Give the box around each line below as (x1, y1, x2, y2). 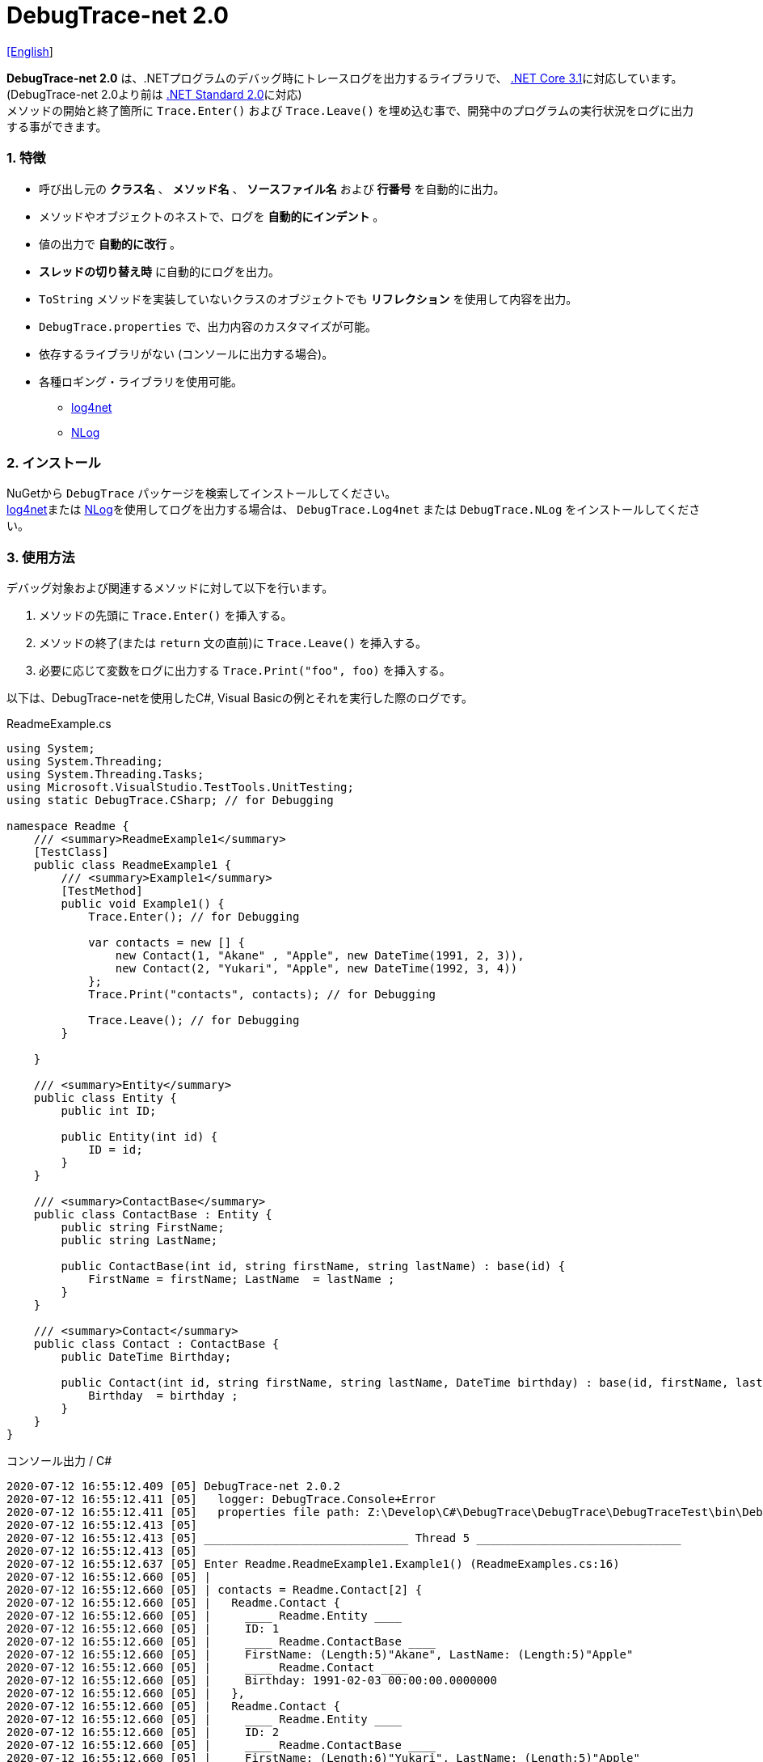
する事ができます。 (6, 119, 107, 133)
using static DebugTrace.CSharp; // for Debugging (6, 794, 334, 807)
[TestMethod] (61, 884, 143, 897)
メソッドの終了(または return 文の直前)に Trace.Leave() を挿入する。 (39, 636, 428, 650)
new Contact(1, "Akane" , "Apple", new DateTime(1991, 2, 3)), (115, 949, 525, 962)
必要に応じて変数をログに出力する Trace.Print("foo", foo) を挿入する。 (39, 663, 451, 677)
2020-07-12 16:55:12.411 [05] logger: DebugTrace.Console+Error (6, 1493, 436, 1506)
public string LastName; (61, 1234, 218, 1247)
